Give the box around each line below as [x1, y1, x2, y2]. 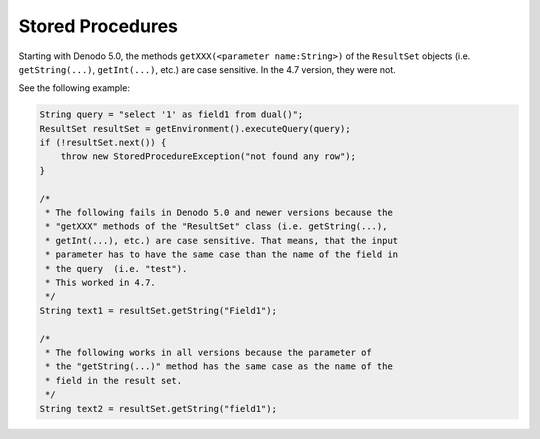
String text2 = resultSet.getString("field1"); [39, 403, 277, 414]
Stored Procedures [18, 15, 179, 37]
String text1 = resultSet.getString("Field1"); [39, 305, 277, 316]
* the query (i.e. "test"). [45, 263, 188, 274]
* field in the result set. [45, 375, 183, 386]
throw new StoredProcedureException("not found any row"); [60, 151, 357, 162]
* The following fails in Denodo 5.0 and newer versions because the [45, 207, 394, 219]
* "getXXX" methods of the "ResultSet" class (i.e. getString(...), [45, 221, 388, 232]
